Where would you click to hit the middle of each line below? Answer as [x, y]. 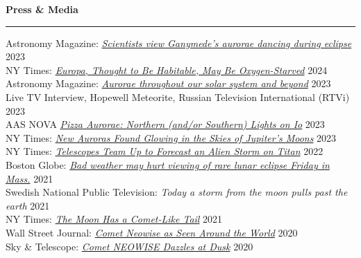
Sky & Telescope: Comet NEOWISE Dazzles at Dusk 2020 [129, 246]
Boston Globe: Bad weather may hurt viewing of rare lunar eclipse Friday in [168, 164]
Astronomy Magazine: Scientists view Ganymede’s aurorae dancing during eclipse [179, 43]
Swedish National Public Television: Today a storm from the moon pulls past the [177, 192]
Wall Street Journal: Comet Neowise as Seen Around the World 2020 [152, 232]
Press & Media [42, 9]
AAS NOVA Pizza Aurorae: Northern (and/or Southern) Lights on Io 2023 [165, 124]
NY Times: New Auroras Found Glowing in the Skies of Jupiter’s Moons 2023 [171, 137]
